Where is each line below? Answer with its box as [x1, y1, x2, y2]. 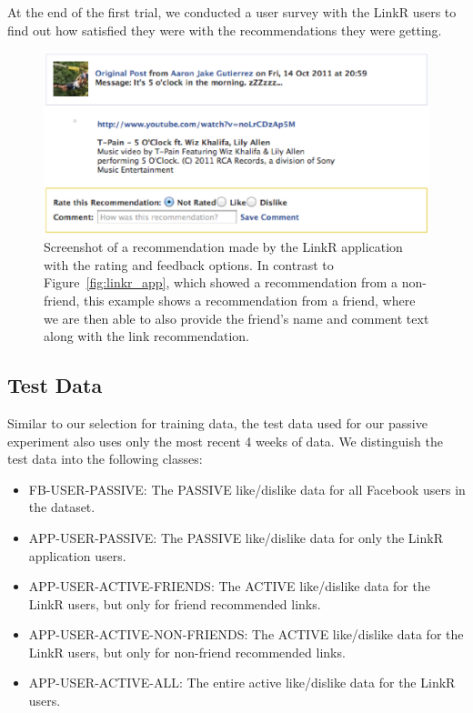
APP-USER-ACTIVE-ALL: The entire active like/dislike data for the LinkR [28, 673, 456, 692]
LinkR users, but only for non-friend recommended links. [28, 642, 346, 661]
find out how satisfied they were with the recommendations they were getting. [7, 20, 442, 39]
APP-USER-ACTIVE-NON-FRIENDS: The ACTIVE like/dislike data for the [28, 625, 464, 644]
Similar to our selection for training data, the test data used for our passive [7, 413, 428, 432]
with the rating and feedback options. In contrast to [44, 255, 334, 274]
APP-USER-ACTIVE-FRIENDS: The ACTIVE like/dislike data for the [28, 577, 430, 596]
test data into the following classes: [7, 449, 203, 468]
